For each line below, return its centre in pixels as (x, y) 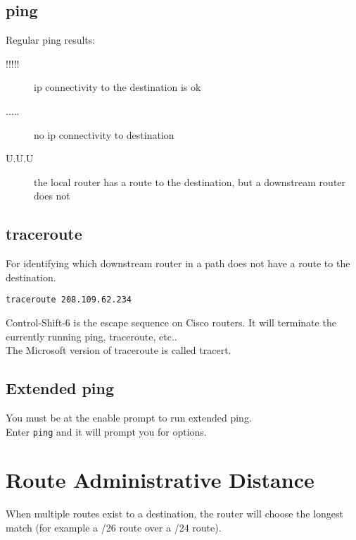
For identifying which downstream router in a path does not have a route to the (178, 263)
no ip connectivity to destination (104, 134)
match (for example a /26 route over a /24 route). (114, 527)
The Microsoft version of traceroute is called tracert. (119, 350)
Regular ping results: (51, 40)
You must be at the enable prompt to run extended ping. (129, 417)
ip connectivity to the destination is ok (117, 87)
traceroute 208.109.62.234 (69, 300)
